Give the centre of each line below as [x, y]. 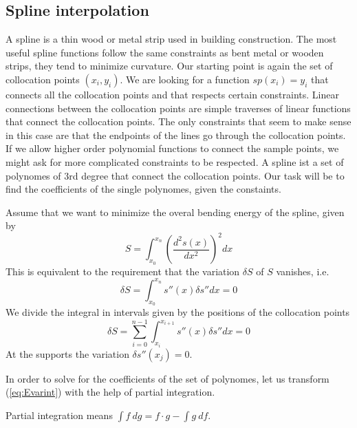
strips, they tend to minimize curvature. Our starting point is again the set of [169, 66]
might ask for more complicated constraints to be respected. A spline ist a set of [175, 161]
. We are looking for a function [185, 79]
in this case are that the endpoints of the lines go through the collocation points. [176, 135]
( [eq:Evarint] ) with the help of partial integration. [110, 392]
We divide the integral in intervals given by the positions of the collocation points [178, 311]
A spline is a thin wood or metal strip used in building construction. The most [171, 39]
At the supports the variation [67, 353]
